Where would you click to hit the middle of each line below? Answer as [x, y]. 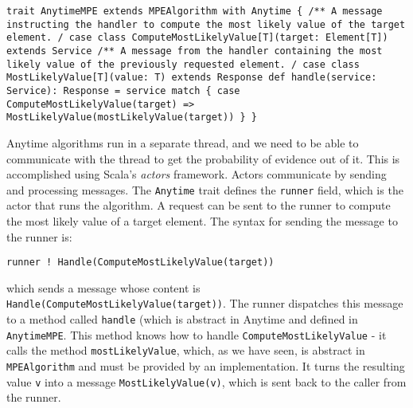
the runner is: [39, 236]
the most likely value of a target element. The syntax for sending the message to [202, 220]
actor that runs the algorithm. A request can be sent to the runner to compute [199, 205]
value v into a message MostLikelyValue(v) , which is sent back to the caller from [206, 381]
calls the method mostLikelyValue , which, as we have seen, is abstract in [186, 350]
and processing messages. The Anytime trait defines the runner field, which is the [205, 189]
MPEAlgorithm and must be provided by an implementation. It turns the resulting [206, 366]
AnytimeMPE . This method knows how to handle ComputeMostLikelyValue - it [197, 334]
